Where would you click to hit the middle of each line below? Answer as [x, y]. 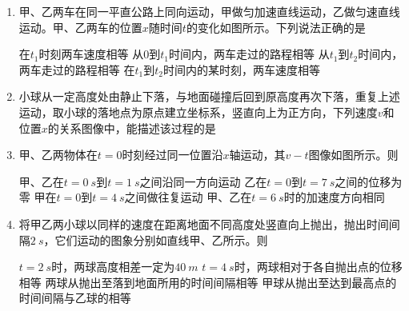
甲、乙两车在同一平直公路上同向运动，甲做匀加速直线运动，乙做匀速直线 [209, 11]
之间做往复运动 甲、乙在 [188, 197]
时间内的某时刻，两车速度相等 [241, 69]
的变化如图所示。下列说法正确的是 [276, 27]
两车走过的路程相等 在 [77, 69]
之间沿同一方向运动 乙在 [203, 181]
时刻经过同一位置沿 [172, 155]
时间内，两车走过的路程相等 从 [249, 54]
